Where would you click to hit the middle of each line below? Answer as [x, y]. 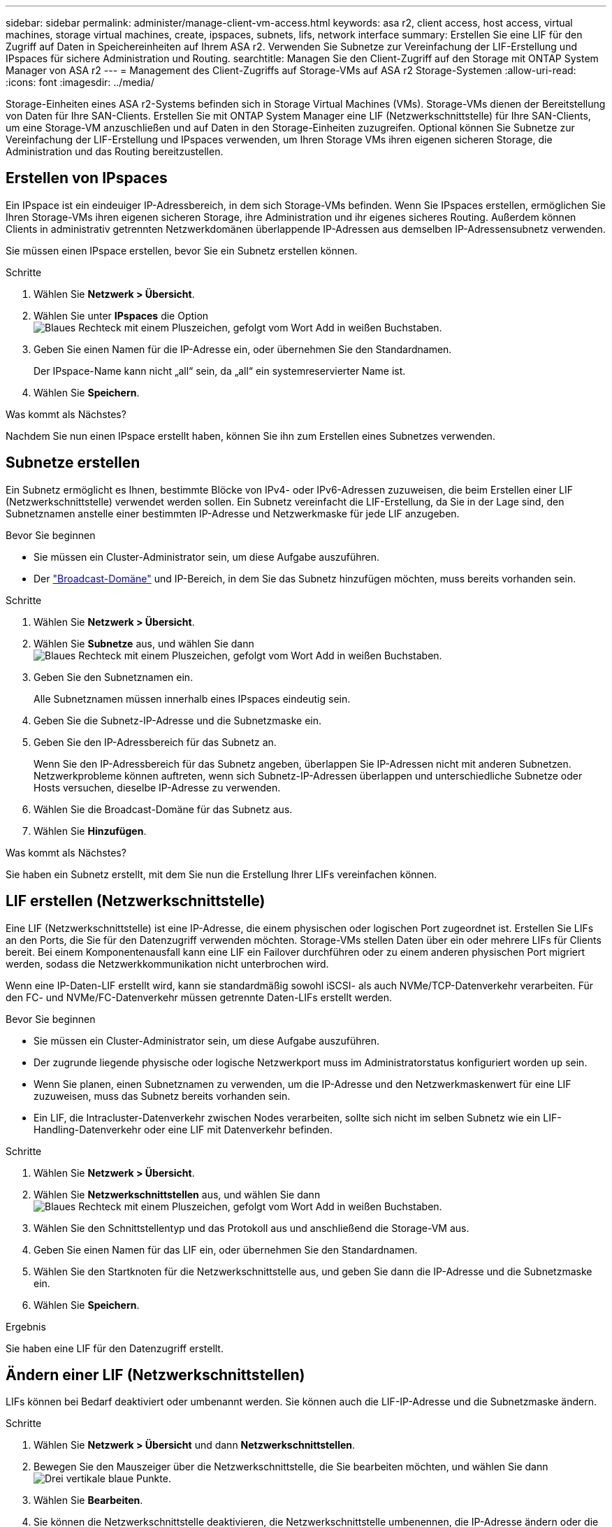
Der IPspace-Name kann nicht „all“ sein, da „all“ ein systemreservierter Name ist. [220, 371]
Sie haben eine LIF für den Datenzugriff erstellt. [115, 1348]
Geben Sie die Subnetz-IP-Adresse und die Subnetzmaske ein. [177, 720]
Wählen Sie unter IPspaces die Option [121, 315]
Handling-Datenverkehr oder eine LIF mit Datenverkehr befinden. [183, 1129]
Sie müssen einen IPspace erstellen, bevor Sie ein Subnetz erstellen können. [182, 250]
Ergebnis [26, 1326]
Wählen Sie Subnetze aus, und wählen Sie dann [144, 643]
